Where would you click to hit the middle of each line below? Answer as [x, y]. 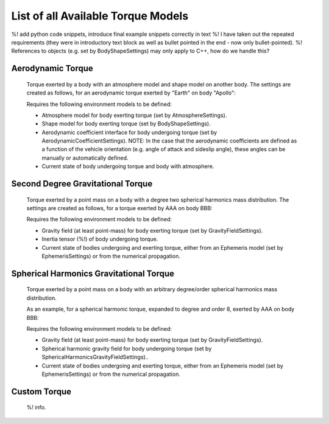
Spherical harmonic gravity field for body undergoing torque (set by [127, 348]
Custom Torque [41, 391]
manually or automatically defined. [85, 158]
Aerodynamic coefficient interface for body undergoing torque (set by [129, 132]
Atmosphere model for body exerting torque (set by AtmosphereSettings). [134, 115]
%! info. [36, 408]
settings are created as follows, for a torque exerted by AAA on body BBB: [119, 208]
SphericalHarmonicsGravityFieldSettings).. [95, 357]
